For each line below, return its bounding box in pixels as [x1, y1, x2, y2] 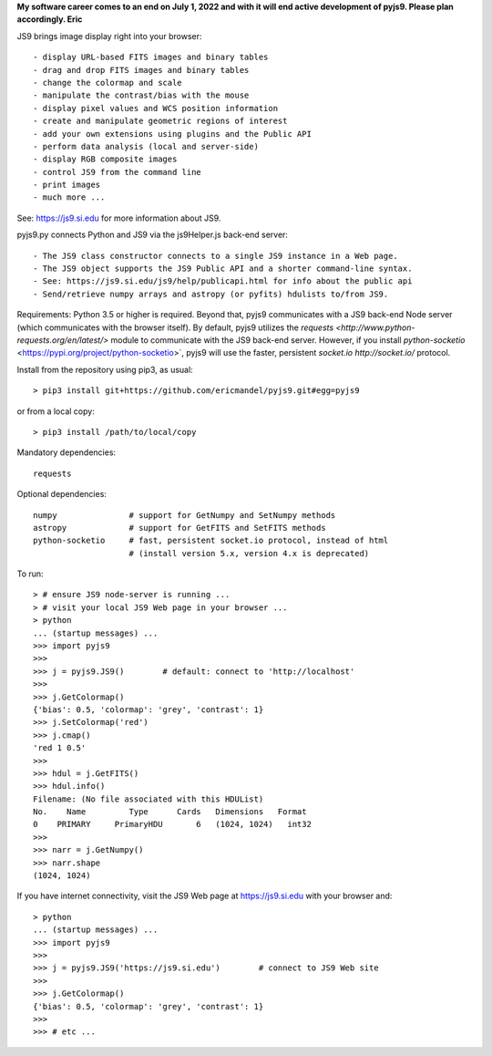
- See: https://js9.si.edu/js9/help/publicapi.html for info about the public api [33, 276, 413, 286]
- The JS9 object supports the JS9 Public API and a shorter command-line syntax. [33, 264, 413, 274]
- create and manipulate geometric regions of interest [33, 116, 288, 127]
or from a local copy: [16, 406, 95, 417]
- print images [33, 180, 101, 191]
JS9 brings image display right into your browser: [16, 30, 202, 41]
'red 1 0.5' [33, 743, 87, 753]
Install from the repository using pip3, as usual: [16, 364, 193, 375]
